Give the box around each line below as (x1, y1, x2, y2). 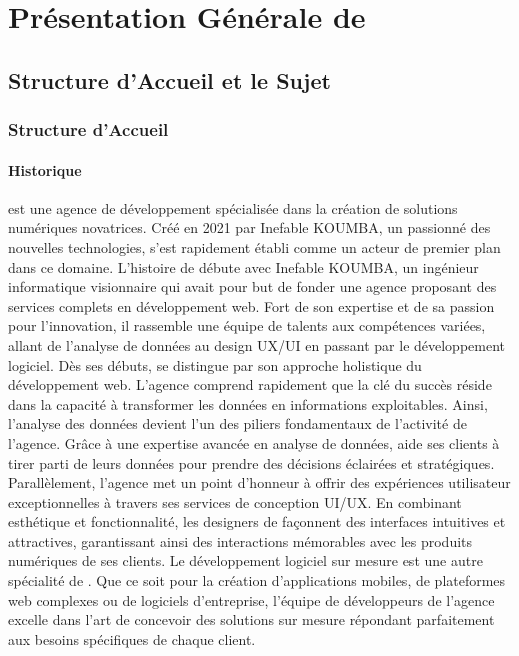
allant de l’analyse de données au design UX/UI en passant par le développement (8, 334, 506, 355)
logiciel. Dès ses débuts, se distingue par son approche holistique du (8, 354, 422, 375)
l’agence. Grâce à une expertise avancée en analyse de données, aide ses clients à (8, 432, 500, 453)
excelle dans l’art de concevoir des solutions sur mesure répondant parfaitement (8, 609, 495, 630)
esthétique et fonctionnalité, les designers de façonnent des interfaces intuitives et (8, 511, 506, 532)
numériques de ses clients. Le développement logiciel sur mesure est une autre (8, 550, 483, 571)
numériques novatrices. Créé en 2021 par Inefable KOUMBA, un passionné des (8, 217, 491, 238)
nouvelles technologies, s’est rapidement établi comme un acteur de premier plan (8, 236, 501, 257)
